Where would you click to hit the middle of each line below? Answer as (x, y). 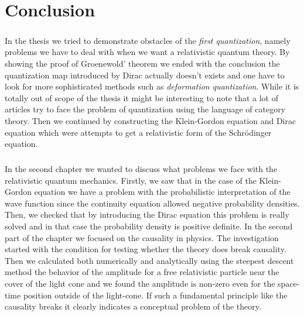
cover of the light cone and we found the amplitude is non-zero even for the (140, 283)
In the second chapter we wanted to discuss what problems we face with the (141, 169)
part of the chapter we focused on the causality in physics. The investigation (142, 237)
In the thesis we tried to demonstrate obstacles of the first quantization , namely (148, 40)
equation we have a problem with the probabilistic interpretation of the (162, 192)
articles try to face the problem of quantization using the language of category (145, 109)
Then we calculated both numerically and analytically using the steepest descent (149, 260)
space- (289, 283)
